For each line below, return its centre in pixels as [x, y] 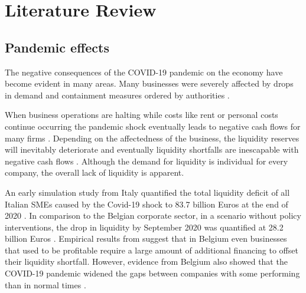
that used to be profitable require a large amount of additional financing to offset [152, 250]
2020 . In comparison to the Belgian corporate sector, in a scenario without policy [153, 215]
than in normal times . [45, 284]
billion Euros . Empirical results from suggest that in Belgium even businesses [146, 238]
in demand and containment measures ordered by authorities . [117, 95]
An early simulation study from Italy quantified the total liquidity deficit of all [147, 192]
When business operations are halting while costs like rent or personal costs [141, 115]
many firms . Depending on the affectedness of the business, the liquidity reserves [152, 138]
